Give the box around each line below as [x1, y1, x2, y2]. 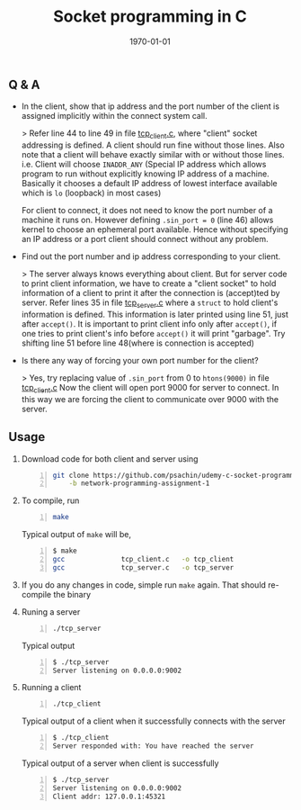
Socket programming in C [52, 6, 248, 27]
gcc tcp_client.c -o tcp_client [52, 555, 235, 564]
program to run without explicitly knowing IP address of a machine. [21, 168, 270, 179]
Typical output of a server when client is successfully [21, 758, 219, 769]
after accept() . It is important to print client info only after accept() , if [21, 318, 278, 329]
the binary [52, 589, 92, 599]
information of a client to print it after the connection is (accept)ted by [21, 288, 280, 299]
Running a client [21, 682, 82, 693]
